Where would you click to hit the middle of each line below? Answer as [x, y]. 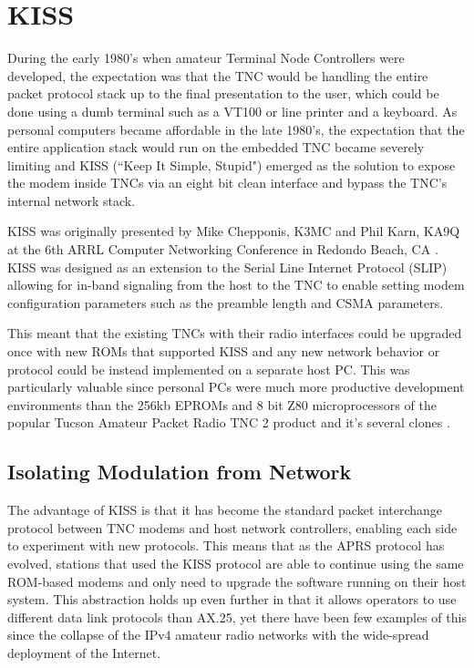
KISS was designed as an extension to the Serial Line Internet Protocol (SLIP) [227, 267]
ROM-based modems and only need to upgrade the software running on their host [237, 581]
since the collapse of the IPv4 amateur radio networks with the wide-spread [218, 635]
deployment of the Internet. [84, 652]
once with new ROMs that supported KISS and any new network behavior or [224, 351]
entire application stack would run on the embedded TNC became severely [216, 147]
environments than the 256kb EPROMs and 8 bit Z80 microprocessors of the [222, 404]
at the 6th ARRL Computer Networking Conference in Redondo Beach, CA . [223, 249]
